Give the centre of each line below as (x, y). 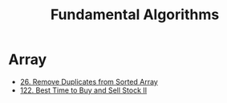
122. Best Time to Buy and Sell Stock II (83, 90)
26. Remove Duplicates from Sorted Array (89, 81)
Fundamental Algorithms (135, 15)
